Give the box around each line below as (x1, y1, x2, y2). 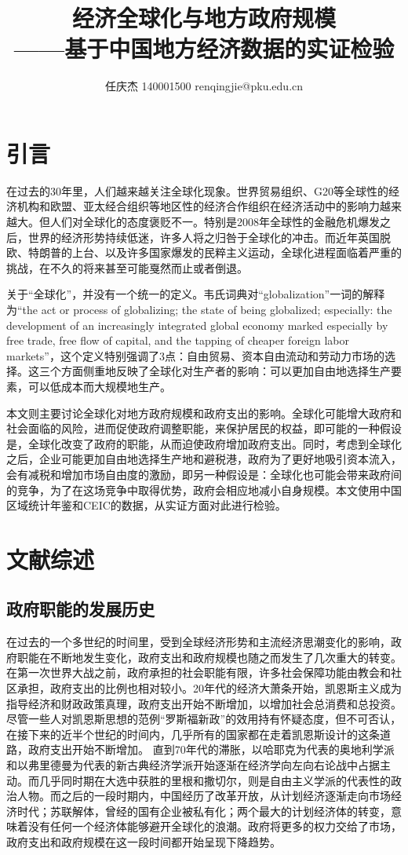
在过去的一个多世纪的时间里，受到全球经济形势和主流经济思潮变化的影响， (6, 634, 391, 650)
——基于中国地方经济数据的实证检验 (13, 32, 395, 64)
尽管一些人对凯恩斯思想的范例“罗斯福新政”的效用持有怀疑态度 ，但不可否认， (6, 711, 402, 727)
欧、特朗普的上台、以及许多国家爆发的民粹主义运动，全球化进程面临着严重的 (6, 244, 402, 261)
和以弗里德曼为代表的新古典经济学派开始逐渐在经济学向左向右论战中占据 (6, 757, 380, 773)
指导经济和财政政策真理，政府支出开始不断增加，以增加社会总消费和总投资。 (6, 695, 402, 711)
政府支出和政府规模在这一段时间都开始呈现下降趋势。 (6, 834, 281, 850)
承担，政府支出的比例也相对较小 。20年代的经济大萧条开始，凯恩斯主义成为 (16, 680, 402, 696)
